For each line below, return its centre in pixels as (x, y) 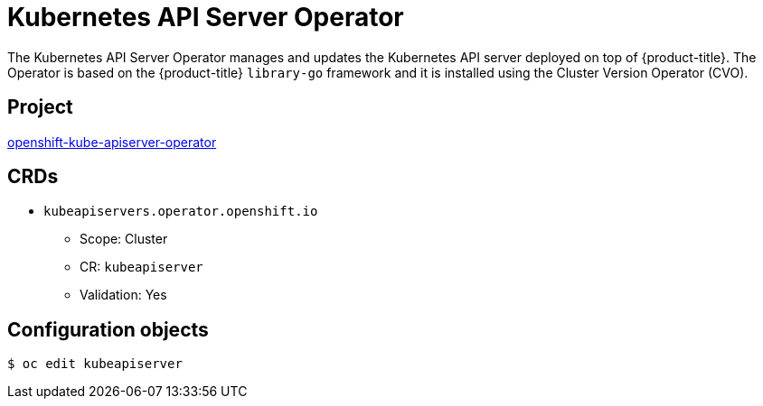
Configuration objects (108, 329)
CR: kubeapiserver (141, 267)
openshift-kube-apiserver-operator (112, 142)
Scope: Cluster (124, 239)
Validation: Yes (123, 295)
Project (40, 107)
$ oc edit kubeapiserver (95, 364)
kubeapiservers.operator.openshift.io (181, 212)
